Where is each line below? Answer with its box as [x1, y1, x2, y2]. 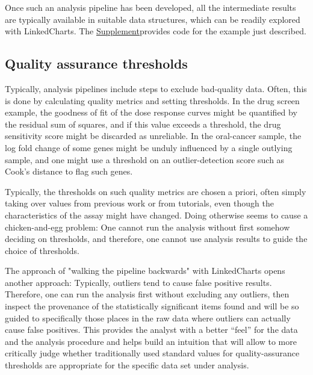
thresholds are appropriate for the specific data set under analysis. [5, 359, 249, 371]
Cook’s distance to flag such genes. [5, 165, 133, 178]
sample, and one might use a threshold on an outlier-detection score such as [5, 153, 285, 166]
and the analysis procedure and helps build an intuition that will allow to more [5, 335, 297, 347]
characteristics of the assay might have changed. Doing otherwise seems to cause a [5, 208, 308, 221]
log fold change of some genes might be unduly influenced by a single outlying [5, 141, 293, 153]
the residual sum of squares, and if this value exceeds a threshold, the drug [5, 117, 281, 130]
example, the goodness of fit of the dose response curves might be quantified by [5, 106, 297, 119]
